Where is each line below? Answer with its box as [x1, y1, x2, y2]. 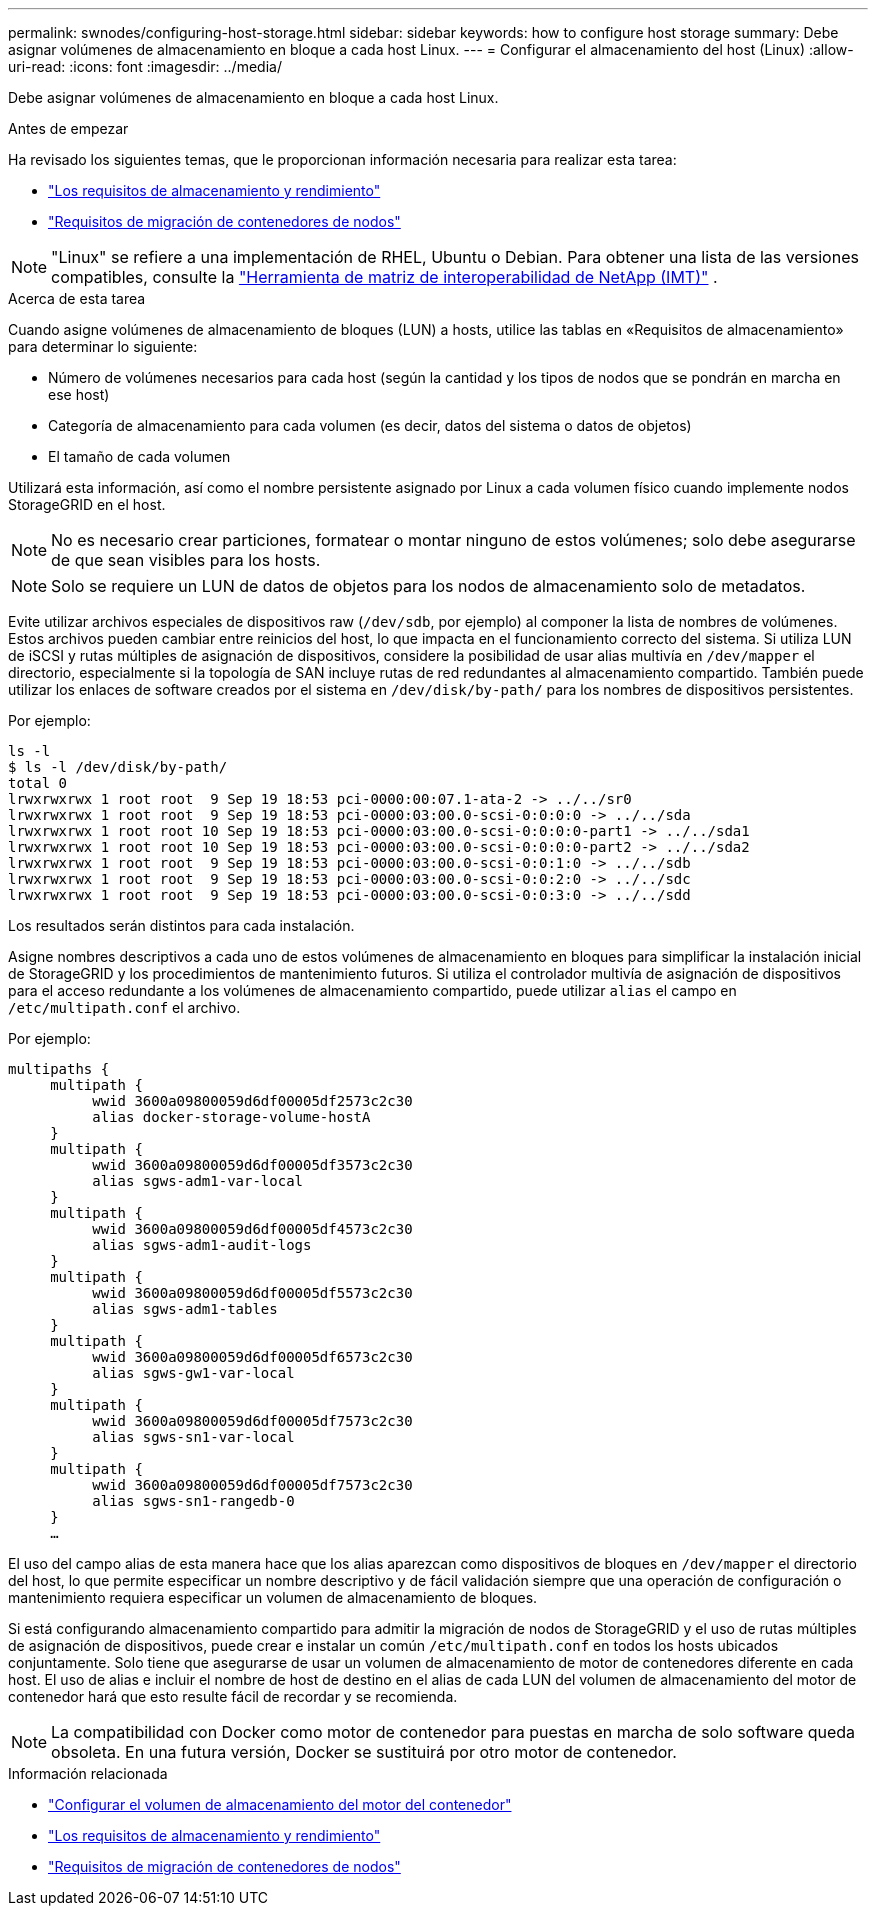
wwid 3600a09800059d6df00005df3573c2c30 [92, 1157, 413, 1173]
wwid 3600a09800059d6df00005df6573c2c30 [92, 1349, 413, 1365]
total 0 [8, 775, 68, 791]
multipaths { [8, 1061, 110, 1077]
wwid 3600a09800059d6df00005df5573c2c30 [92, 1285, 413, 1301]
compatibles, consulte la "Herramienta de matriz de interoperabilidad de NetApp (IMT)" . [51, 267, 718, 287]
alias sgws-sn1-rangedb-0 [92, 1493, 295, 1509]
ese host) [48, 386, 110, 403]
